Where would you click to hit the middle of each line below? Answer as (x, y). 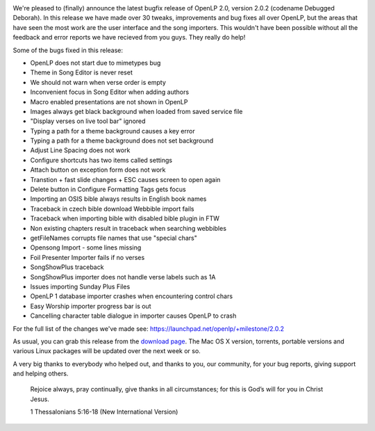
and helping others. (41, 374)
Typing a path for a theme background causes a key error (112, 131)
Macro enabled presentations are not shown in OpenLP (109, 101)
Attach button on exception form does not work (98, 170)
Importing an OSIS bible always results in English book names (118, 199)
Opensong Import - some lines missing (86, 247)
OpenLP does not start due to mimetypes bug (95, 63)
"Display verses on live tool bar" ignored (88, 121)
